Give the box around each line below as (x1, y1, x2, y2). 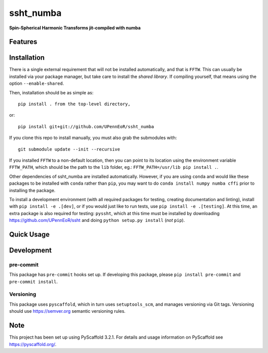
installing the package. (9, 187, 56, 193)
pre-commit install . (9, 279, 58, 284)
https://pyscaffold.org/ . (9, 341, 57, 347)
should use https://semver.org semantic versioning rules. (9, 308, 126, 314)
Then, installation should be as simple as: (9, 89, 94, 95)
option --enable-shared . (9, 80, 65, 86)
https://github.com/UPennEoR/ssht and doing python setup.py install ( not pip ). (9, 217, 185, 223)
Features (9, 38, 37, 46)
